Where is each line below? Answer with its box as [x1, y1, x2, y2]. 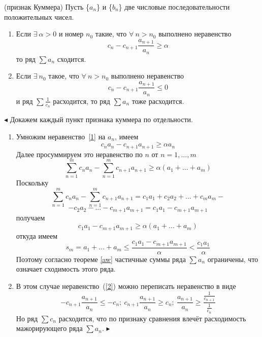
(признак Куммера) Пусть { [4, 2, 89, 12]
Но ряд [16, 313, 38, 323]
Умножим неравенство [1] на [16, 131, 106, 141]
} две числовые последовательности [118, 2, 230, 12]
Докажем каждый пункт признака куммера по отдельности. [10, 114, 193, 125]
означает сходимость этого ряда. [16, 264, 116, 274]
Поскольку [16, 177, 49, 188]
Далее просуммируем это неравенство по [16, 148, 143, 159]
